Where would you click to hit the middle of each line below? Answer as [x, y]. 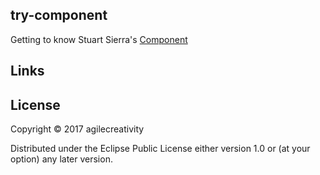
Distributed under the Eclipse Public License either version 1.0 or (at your [160, 149]
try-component [59, 15]
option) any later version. [61, 159]
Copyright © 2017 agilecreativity [77, 129]
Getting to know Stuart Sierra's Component [99, 39]
